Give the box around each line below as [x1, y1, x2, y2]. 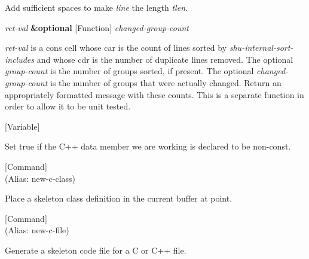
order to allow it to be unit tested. [5, 100, 131, 112]
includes [5, 53, 35, 65]
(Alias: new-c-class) [5, 172, 76, 184]
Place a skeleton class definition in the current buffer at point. [5, 192, 232, 205]
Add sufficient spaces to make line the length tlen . [5, 1, 188, 13]
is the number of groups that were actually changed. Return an [50, 76, 282, 89]
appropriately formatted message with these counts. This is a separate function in [5, 88, 304, 100]
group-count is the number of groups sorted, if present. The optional [5, 65, 254, 77]
